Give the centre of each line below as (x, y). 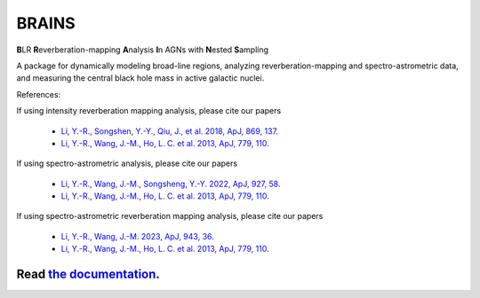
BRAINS (46, 23)
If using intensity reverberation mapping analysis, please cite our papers (149, 111)
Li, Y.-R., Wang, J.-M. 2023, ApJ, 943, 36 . (138, 236)
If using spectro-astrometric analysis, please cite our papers (127, 163)
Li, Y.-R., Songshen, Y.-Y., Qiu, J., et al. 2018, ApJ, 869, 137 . (170, 131)
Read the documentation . (88, 274)
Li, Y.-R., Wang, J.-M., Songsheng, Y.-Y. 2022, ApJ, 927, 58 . (171, 184)
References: (39, 94)
